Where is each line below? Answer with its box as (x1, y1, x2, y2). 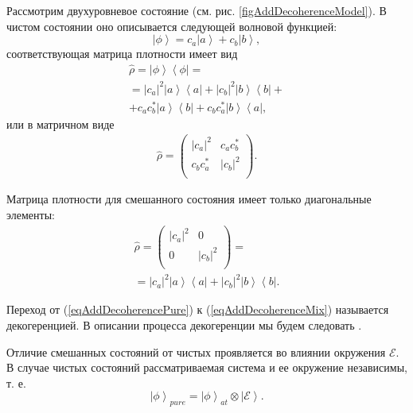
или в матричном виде (6, 115, 115, 132)
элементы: (6, 206, 55, 223)
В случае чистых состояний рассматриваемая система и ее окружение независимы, (6, 359, 407, 376)
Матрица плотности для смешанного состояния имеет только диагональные (6, 191, 372, 207)
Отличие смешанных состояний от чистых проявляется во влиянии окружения (6, 343, 386, 360)
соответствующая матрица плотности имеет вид (6, 45, 238, 62)
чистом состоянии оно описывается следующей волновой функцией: (6, 17, 337, 34)
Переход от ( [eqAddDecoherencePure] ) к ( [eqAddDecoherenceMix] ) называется (6, 301, 389, 318)
